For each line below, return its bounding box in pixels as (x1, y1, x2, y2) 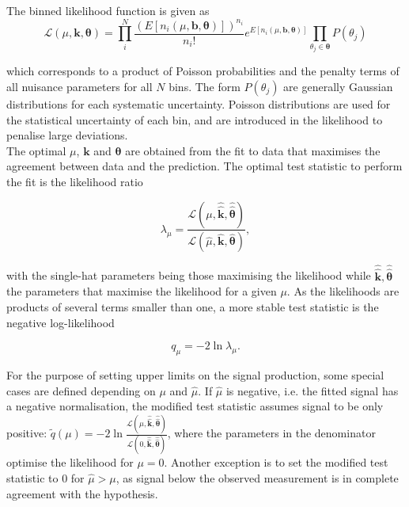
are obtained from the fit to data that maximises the (125, 142, 381, 158)
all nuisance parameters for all (6, 78, 153, 94)
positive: (6, 425, 47, 441)
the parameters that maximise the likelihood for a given (6, 283, 277, 299)
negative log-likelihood (6, 314, 115, 330)
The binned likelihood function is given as (6, 2, 210, 18)
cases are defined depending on (6, 382, 156, 398)
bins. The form (169, 78, 240, 94)
